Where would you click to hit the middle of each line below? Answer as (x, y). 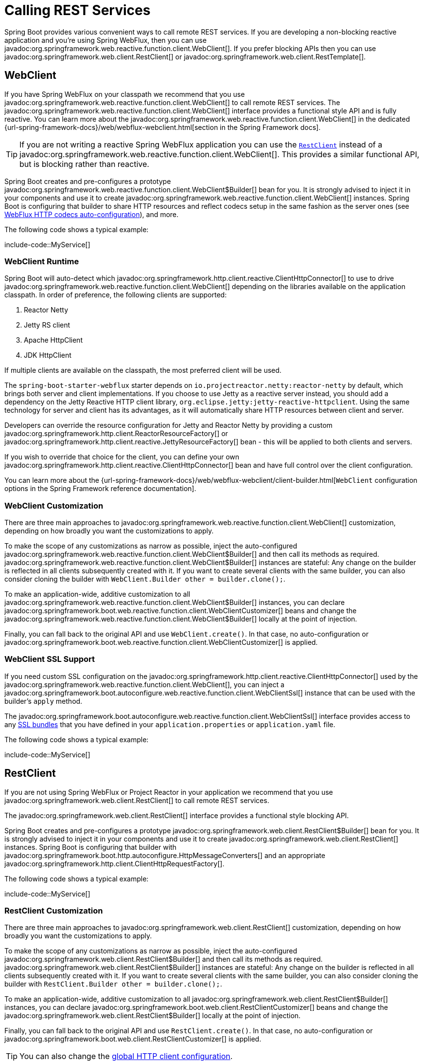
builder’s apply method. (44, 701)
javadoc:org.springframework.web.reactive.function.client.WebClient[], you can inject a (144, 684)
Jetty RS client (47, 325)
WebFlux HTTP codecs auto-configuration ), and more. (92, 214)
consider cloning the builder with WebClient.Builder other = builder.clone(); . (145, 579)
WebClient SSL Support (50, 659)
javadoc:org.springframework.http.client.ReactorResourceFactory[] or (116, 434)
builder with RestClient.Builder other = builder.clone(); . (113, 984)
